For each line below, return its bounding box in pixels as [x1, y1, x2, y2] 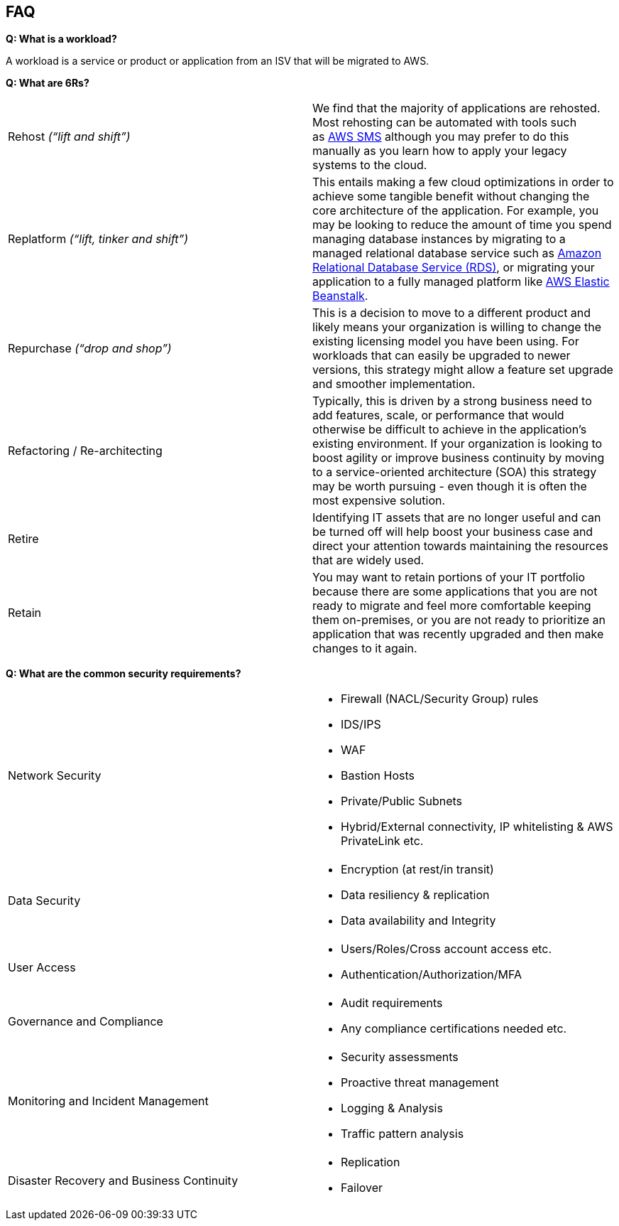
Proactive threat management [341, 1075, 499, 1090]
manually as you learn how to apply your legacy [312, 144, 567, 158]
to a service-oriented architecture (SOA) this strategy [312, 465, 597, 480]
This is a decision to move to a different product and [312, 306, 591, 321]
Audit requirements [341, 996, 443, 1011]
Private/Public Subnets [341, 794, 463, 809]
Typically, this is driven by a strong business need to [312, 394, 592, 409]
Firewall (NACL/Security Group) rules [341, 692, 539, 706]
